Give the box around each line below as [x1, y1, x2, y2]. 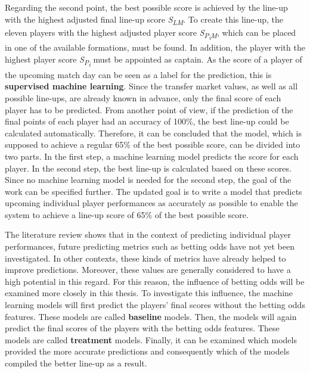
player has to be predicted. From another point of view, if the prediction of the [5, 103, 293, 116]
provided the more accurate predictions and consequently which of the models [5, 345, 290, 358]
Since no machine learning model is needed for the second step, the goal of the [5, 173, 292, 186]
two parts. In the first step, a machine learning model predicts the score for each [5, 150, 299, 162]
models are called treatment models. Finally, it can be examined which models [5, 333, 297, 346]
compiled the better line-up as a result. [5, 357, 147, 369]
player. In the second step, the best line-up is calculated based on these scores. [5, 161, 292, 174]
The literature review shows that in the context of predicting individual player [5, 228, 291, 241]
